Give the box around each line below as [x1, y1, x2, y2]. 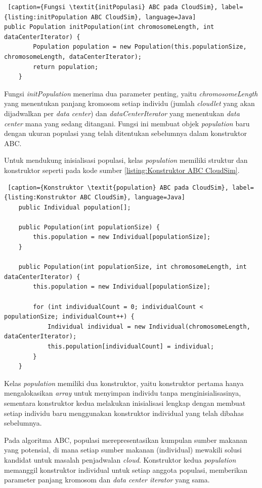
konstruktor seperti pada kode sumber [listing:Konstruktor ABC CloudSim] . [4, 164, 240, 175]
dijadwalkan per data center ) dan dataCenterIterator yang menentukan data [4, 108, 240, 118]
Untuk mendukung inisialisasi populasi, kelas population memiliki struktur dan [4, 155, 248, 165]
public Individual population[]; [18, 203, 131, 211]
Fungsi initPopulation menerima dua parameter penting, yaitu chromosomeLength [4, 88, 258, 98]
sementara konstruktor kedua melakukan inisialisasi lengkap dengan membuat [4, 397, 246, 408]
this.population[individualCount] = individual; [47, 343, 214, 350]
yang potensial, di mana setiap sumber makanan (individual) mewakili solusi [4, 444, 242, 455]
